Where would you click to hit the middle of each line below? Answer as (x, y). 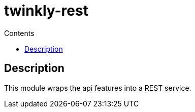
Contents (19, 33)
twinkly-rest (46, 11)
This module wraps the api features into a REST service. (98, 88)
